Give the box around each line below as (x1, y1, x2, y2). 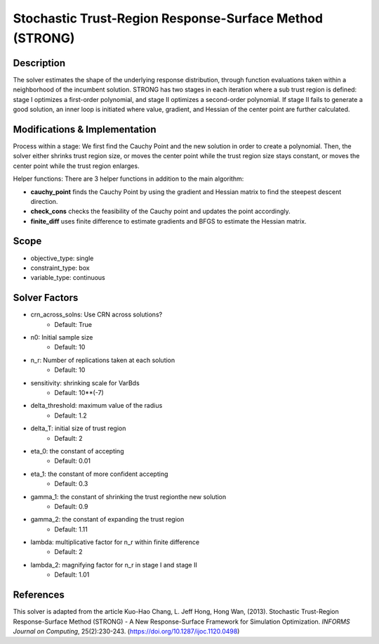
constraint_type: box (30, 264, 91, 272)
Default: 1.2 (54, 411, 87, 420)
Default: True (54, 320, 93, 328)
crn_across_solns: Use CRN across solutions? (30, 310, 163, 319)
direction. (30, 197, 58, 205)
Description (13, 57, 66, 69)
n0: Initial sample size (30, 333, 93, 342)
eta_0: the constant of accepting (30, 446, 124, 455)
